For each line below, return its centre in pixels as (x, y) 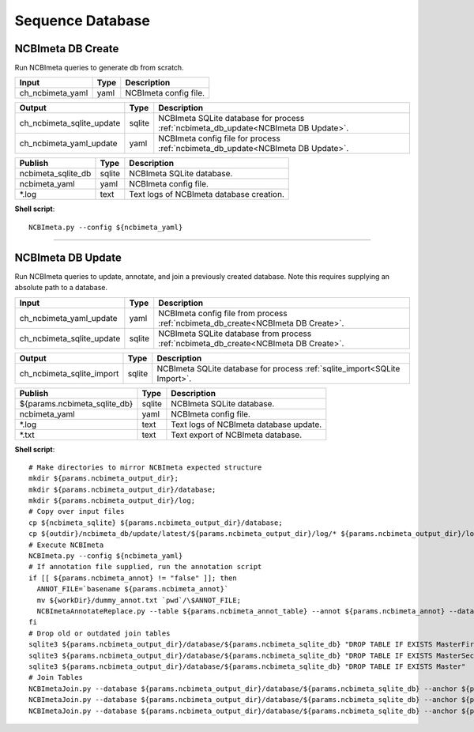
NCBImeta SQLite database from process (235, 334)
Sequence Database (82, 21)
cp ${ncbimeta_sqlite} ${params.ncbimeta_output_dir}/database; (156, 523)
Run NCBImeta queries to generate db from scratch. (100, 68)
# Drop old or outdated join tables (100, 633)
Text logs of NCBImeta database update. (246, 424)
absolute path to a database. (61, 288)
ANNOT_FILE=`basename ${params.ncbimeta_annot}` (133, 589)
